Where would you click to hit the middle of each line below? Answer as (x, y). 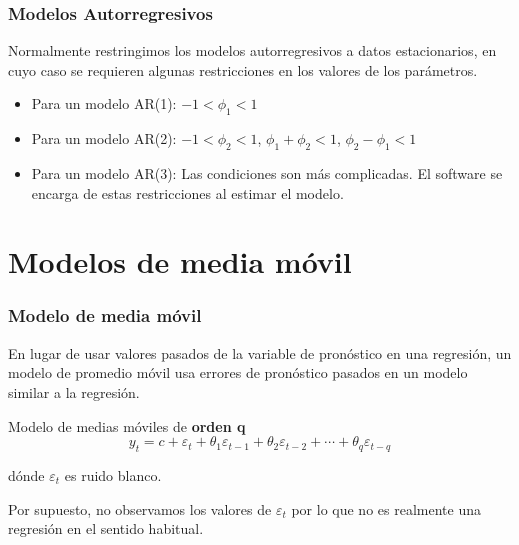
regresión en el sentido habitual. (106, 528)
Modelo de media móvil (105, 315)
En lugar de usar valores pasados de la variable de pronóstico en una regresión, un (260, 352)
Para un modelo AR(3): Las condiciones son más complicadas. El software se (267, 173)
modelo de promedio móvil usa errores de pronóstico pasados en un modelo (238, 372)
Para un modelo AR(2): (104, 138)
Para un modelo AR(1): (104, 103)
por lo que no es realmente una (386, 508)
